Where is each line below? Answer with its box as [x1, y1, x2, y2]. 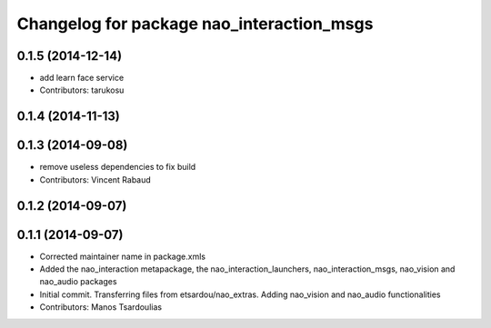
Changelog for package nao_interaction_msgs [16, 14, 374, 34]
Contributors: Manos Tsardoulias [39, 302, 163, 313]
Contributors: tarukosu [39, 84, 125, 95]
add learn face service [39, 73, 125, 84]
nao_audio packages [39, 276, 117, 287]
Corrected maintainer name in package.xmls [39, 251, 206, 262]
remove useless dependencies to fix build [39, 162, 196, 173]
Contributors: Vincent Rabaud [39, 174, 152, 185]
